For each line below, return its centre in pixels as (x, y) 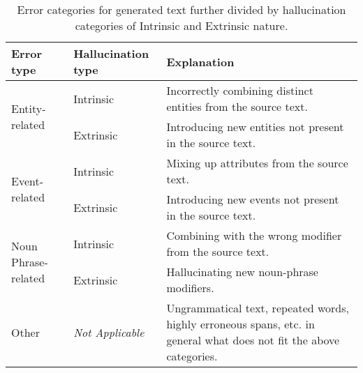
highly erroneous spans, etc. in (240, 324)
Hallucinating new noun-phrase (242, 272)
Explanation (200, 61)
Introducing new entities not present (255, 127)
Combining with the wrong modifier (254, 235)
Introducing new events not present (253, 199)
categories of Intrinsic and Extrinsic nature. (181, 25)
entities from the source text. (237, 106)
